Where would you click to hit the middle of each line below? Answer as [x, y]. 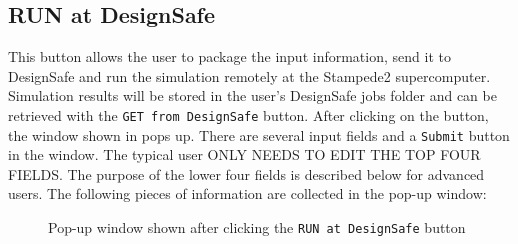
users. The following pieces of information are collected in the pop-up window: [247, 193]
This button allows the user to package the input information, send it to [229, 56]
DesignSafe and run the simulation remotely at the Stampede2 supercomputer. [249, 75]
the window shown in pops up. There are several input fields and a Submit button [259, 134]
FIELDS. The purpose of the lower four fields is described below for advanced [246, 173]
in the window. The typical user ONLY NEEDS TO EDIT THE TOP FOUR [244, 154]
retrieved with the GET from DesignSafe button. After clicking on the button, [248, 114]
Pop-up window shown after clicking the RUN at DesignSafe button [257, 227]
